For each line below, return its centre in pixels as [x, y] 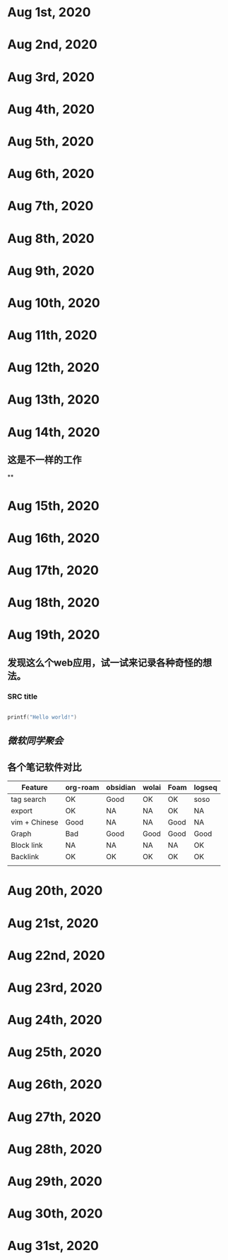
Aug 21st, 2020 [53, 923]
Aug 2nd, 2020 [52, 45]
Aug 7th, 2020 [50, 206]
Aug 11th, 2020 [52, 335]
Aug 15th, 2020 [54, 506]
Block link [27, 846]
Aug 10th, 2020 [54, 302]
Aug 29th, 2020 [55, 1181]
